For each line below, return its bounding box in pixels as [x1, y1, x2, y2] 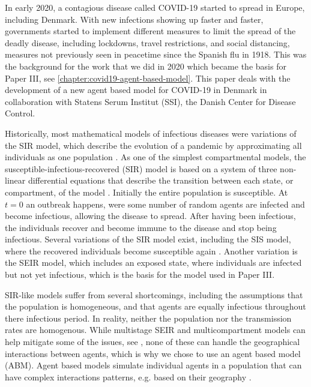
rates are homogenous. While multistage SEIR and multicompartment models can [5, 323, 306, 336]
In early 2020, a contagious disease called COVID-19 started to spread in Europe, [5, 1, 305, 13]
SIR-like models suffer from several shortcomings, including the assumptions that [5, 288, 303, 301]
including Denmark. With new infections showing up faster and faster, [5, 13, 264, 25]
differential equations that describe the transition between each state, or [28, 174, 294, 187]
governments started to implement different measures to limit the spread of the [5, 25, 296, 37]
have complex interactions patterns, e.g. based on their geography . [5, 370, 252, 383]
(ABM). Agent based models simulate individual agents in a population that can [5, 359, 302, 371]
